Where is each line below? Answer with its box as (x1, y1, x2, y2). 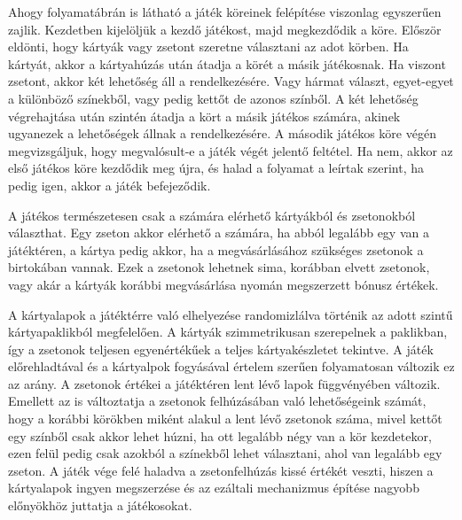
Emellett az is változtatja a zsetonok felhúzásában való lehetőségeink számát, (8, 392, 427, 410)
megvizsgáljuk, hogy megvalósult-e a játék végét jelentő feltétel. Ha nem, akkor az (8, 141, 453, 159)
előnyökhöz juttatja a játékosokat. (8, 496, 192, 515)
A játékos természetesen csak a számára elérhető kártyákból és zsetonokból (8, 206, 416, 224)
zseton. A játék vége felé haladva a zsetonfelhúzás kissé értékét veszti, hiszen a (8, 461, 434, 479)
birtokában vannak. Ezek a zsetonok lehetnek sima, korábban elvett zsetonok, (8, 258, 430, 276)
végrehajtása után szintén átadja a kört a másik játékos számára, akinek (8, 106, 401, 125)
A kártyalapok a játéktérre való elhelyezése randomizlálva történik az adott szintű (8, 305, 453, 323)
